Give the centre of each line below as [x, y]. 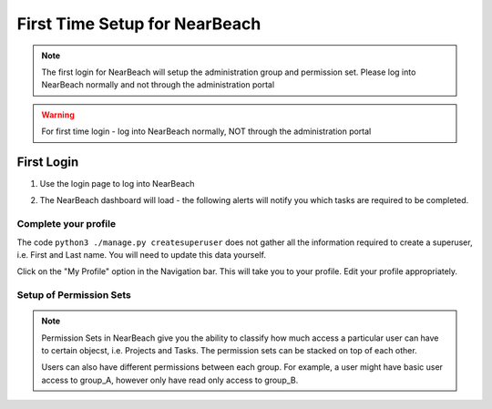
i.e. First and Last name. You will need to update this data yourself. [141, 254]
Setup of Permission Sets [74, 295]
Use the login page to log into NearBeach [117, 184]
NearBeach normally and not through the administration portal [158, 85]
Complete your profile [67, 224]
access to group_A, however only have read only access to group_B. [170, 380]
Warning [58, 115]
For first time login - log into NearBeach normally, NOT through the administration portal [206, 131]
